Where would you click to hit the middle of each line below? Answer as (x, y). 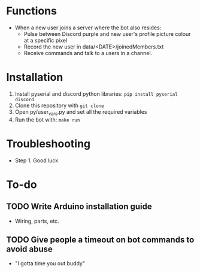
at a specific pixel (46, 40)
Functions (31, 11)
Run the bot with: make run (47, 119)
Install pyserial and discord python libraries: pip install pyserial (96, 93)
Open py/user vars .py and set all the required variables (81, 112)
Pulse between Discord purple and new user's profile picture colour (107, 34)
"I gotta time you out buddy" (50, 263)
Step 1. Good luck (37, 160)
